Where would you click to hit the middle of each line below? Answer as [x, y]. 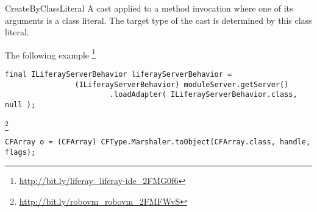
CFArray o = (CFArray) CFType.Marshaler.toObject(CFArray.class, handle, [158, 142]
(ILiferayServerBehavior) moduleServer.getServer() [182, 84]
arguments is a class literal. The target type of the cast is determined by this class [158, 20]
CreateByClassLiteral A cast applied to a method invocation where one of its [149, 8]
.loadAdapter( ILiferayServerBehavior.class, [203, 95]
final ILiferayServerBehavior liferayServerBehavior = [119, 75]
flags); [20, 152]
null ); [20, 105]
